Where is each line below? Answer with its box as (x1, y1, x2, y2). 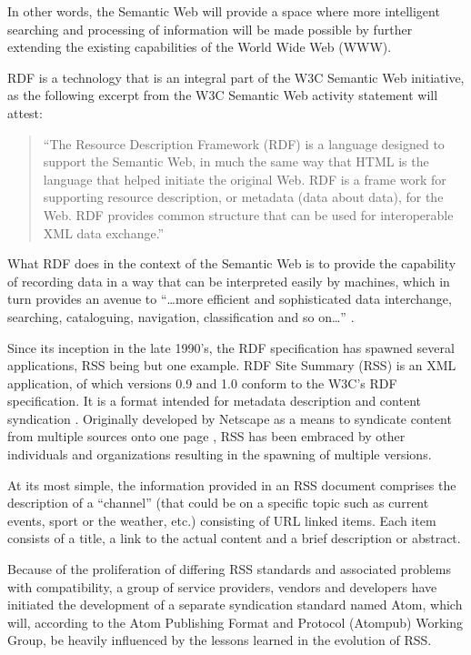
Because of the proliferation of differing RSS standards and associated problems (7, 559, 451, 579)
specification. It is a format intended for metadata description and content (7, 391, 421, 410)
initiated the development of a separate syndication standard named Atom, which (7, 595, 463, 614)
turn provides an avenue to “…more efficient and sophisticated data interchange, (7, 289, 452, 308)
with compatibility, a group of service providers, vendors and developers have (7, 577, 437, 596)
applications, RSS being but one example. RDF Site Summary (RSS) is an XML (7, 356, 456, 375)
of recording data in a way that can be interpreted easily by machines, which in (7, 271, 450, 290)
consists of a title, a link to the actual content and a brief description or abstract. (7, 529, 461, 548)
